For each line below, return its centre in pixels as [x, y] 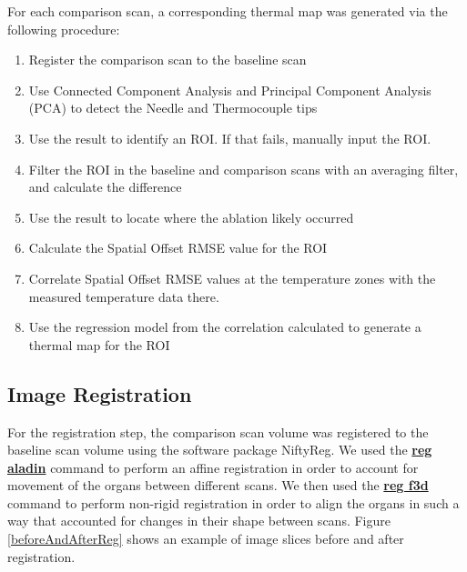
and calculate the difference [105, 187]
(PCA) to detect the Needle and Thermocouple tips [173, 108]
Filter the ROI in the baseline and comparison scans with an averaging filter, [244, 169]
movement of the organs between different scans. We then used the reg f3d [218, 485]
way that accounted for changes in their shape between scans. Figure [199, 521]
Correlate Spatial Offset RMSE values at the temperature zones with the [232, 278]
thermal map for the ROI [99, 344]
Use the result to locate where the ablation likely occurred [191, 217]
